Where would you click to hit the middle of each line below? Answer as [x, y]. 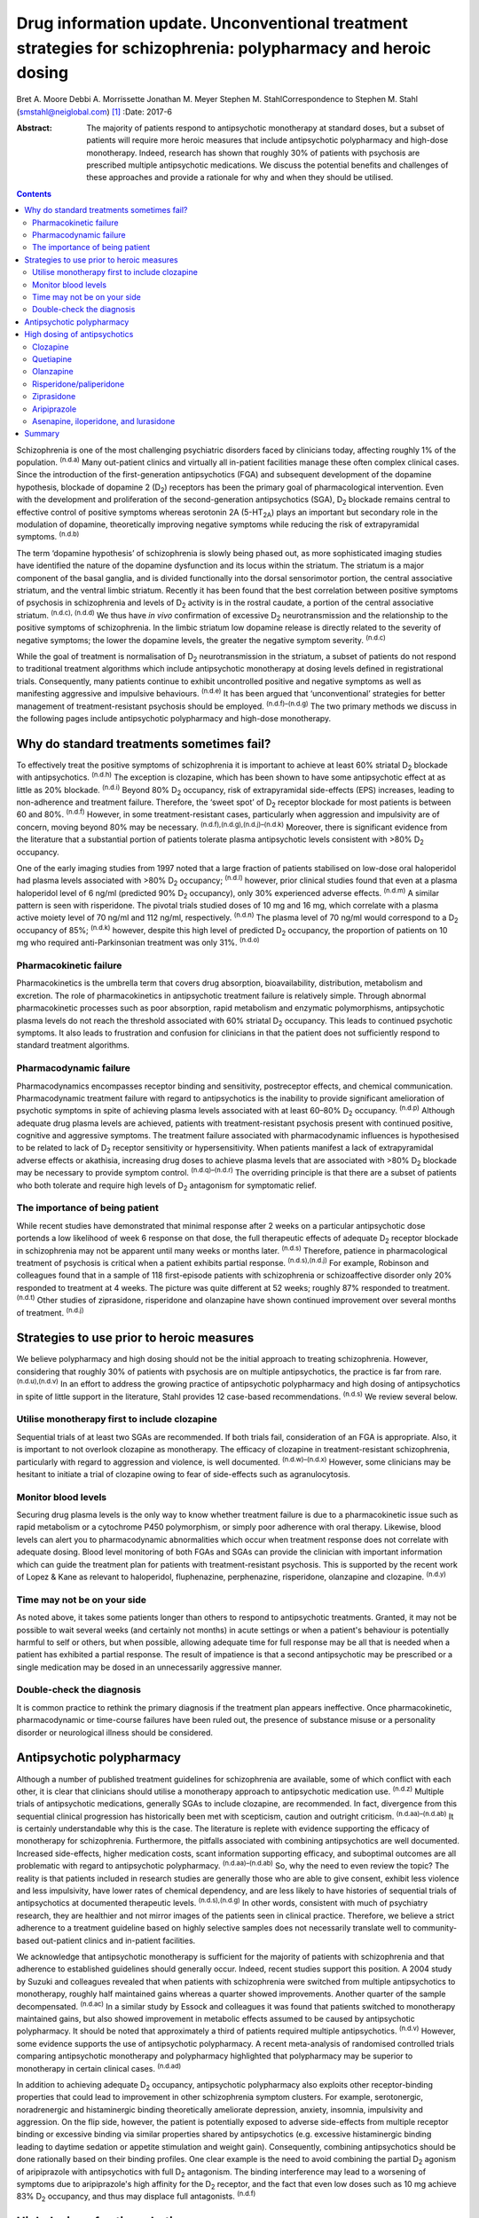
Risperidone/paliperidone [79, 384]
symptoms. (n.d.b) [48, 536]
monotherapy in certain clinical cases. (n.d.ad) [99, 2067]
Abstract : [34, 128]
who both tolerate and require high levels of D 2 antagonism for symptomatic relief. [166, 1186]
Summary [42, 434]
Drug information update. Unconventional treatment [212, 23]
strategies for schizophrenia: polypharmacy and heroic [224, 48]
